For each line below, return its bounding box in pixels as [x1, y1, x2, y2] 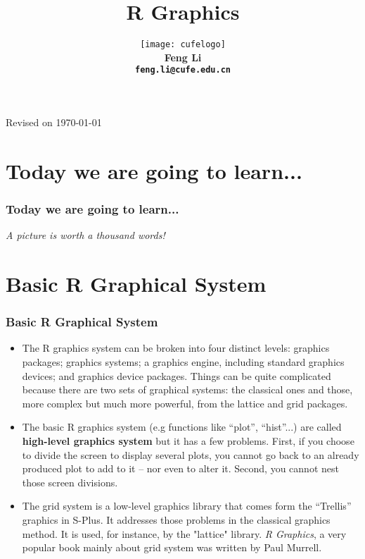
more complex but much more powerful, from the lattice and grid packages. [22, 395, 348, 410]
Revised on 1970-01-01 [6, 115, 102, 130]
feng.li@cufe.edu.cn [134, 65, 231, 75]
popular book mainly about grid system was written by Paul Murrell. [22, 540, 322, 555]
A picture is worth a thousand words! [6, 228, 165, 242]
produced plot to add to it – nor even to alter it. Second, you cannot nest [22, 461, 339, 476]
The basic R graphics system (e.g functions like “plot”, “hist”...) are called [22, 419, 342, 434]
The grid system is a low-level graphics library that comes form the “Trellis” [22, 498, 352, 513]
